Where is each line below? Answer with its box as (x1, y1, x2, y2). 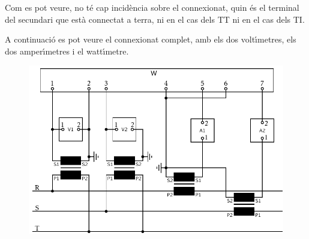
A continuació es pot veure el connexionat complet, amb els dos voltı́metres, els (5, 33, 296, 46)
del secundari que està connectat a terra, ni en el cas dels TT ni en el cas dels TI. (5, 13, 305, 25)
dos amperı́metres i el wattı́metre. (5, 44, 129, 57)
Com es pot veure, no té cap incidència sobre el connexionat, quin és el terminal (5, 1, 299, 13)
